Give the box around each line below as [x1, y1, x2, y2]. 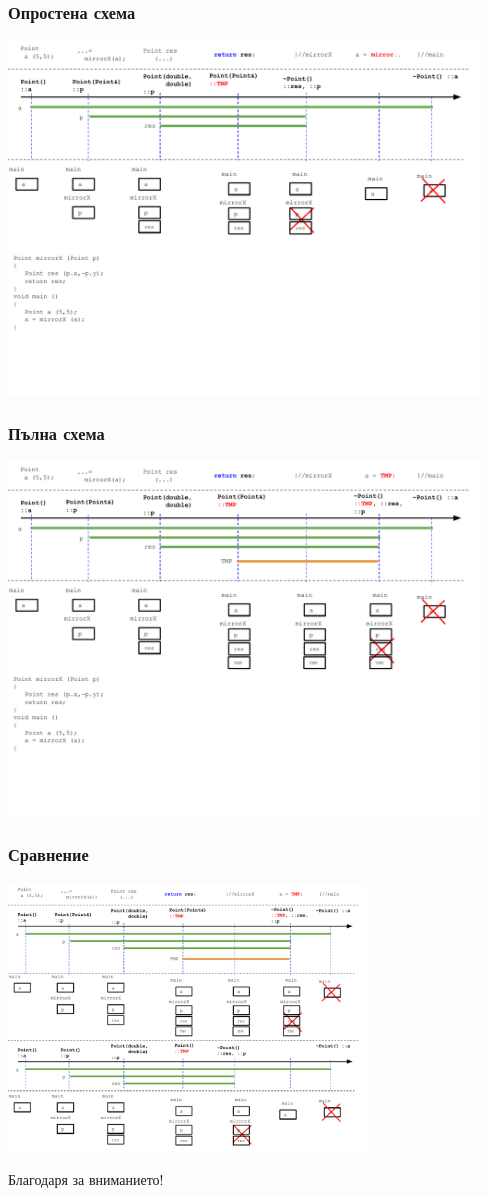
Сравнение [8, 842, 89, 867]
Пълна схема [8, 421, 105, 446]
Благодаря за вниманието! [8, 1169, 164, 1190]
